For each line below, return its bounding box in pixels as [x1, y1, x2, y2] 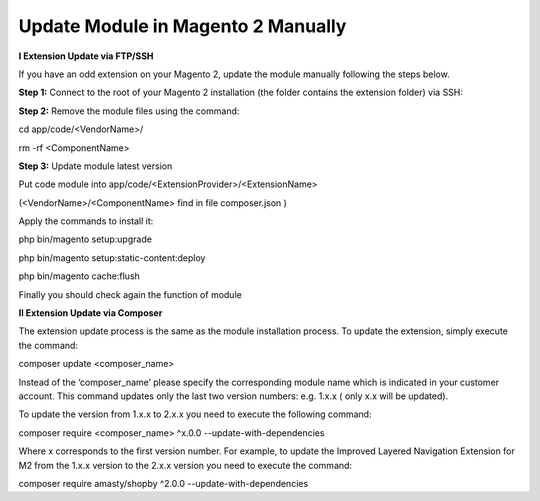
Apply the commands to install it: [18, 215, 154, 227]
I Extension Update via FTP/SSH [18, 50, 154, 62]
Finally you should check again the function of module [18, 288, 242, 300]
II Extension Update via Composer [18, 307, 163, 319]
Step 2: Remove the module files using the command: [18, 105, 240, 117]
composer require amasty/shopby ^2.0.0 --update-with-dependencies [18, 477, 309, 489]
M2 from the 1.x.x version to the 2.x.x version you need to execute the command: [18, 459, 353, 471]
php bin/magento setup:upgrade [18, 233, 152, 245]
